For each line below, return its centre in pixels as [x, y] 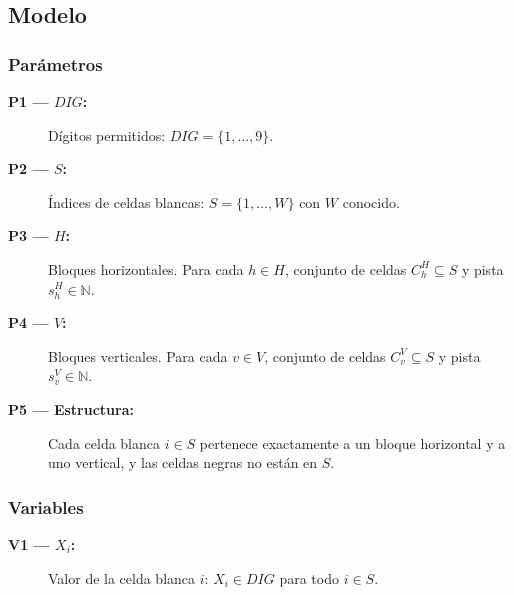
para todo [309, 577]
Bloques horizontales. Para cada [146, 268]
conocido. [371, 201]
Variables [46, 506]
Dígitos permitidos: [107, 134]
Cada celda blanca [104, 442]
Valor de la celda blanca [122, 577]
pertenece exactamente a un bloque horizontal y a [352, 442]
